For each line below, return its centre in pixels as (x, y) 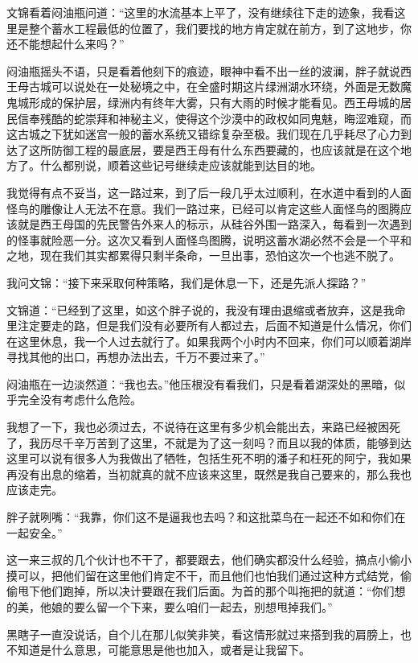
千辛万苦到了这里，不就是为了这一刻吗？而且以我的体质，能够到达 (237, 442)
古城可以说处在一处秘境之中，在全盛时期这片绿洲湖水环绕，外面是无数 (214, 86)
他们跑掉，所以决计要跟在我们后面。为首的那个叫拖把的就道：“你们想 (223, 591)
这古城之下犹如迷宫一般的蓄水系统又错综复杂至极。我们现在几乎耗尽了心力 (203, 134)
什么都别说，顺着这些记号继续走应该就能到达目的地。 (180, 165)
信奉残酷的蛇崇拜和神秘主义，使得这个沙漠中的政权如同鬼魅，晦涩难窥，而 (214, 118)
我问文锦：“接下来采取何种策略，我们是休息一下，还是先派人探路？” (186, 282)
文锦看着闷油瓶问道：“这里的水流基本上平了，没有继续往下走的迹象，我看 (201, 12)
